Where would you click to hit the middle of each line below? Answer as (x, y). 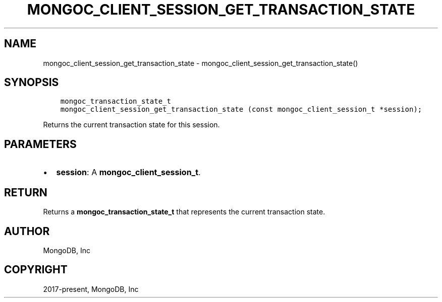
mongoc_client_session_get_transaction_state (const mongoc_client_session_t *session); (241, 109)
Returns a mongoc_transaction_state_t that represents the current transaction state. (184, 212)
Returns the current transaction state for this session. (131, 125)
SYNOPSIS (32, 83)
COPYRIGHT (36, 270)
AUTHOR (27, 231)
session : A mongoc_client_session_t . (128, 172)
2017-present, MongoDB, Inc (91, 289)
